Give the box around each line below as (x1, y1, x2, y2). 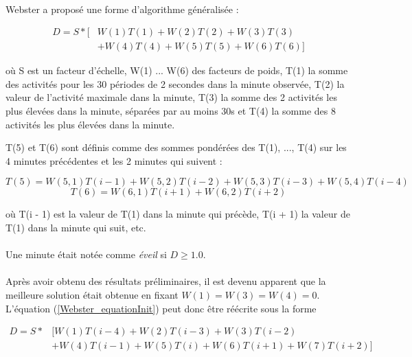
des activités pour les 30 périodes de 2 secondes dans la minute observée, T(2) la (5, 76, 345, 91)
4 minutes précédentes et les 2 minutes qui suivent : (5, 153, 222, 168)
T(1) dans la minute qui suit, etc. (5, 220, 146, 234)
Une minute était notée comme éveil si (5, 247, 167, 262)
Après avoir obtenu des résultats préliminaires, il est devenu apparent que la (5, 274, 326, 288)
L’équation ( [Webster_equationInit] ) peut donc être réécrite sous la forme (5, 301, 317, 315)
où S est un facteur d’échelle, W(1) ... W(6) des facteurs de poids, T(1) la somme (5, 63, 348, 78)
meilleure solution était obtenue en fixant (5, 287, 179, 301)
